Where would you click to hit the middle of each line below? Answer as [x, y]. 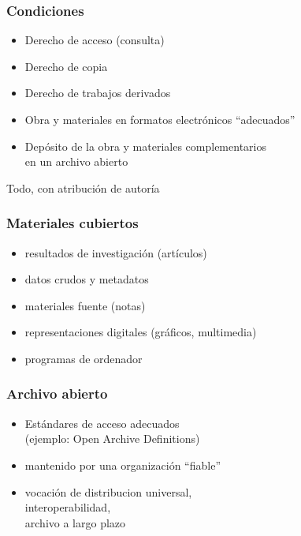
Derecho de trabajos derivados [98, 93]
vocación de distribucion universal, [108, 491]
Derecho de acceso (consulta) [95, 40]
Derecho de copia [66, 66]
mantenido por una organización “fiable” [123, 465]
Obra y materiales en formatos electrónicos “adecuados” [160, 119]
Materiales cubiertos [72, 223]
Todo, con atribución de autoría [83, 187]
